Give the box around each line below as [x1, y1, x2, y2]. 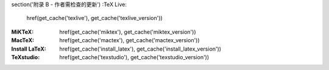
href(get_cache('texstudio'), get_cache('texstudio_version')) [59, 53, 210, 60]
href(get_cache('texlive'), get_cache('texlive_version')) [26, 14, 163, 22]
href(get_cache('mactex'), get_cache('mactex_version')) [59, 37, 200, 44]
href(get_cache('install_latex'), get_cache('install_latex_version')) [59, 45, 222, 52]
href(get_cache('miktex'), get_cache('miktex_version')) [59, 28, 196, 36]
